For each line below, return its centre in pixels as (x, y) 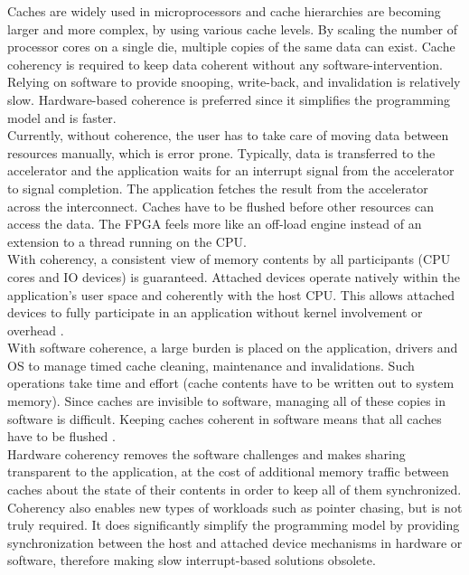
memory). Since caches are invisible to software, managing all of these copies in (227, 401)
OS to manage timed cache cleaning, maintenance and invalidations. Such (211, 365)
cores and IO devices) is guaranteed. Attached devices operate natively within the (234, 276)
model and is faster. (62, 117)
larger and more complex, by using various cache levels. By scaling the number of (233, 28)
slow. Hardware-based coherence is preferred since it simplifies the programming (229, 99)
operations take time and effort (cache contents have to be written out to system (231, 383)
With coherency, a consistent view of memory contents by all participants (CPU (229, 259)
